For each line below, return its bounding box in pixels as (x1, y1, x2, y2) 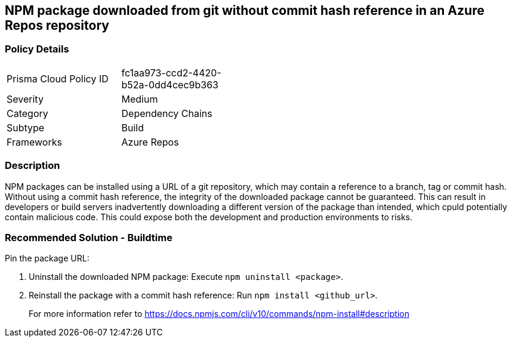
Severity (7, 93, 44, 105)
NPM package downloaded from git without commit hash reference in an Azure (5, 3, 485, 18)
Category (7, 107, 48, 119)
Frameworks (7, 135, 62, 148)
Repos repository (5, 18, 109, 33)
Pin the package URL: (5, 253, 90, 264)
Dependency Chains (121, 107, 212, 119)
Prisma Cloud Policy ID (7, 72, 109, 85)
